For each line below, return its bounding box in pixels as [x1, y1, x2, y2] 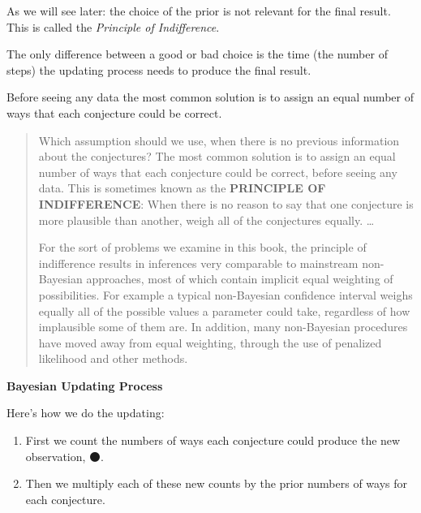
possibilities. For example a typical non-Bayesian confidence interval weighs [38, 286, 413, 303]
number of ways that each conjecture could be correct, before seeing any [38, 163, 397, 180]
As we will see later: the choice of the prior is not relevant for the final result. [6, 2, 391, 19]
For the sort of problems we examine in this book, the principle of [38, 239, 367, 256]
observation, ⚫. [25, 447, 104, 464]
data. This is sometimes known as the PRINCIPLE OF [38, 179, 326, 196]
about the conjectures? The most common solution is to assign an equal [38, 148, 396, 165]
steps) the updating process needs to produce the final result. [6, 61, 311, 78]
